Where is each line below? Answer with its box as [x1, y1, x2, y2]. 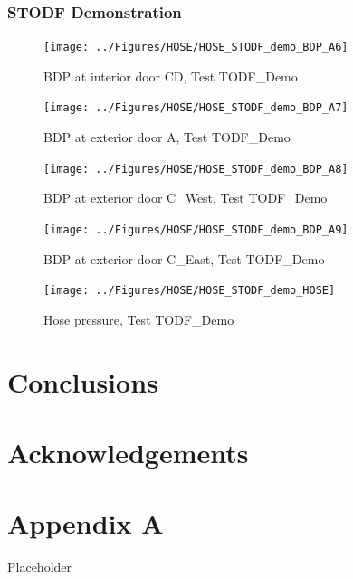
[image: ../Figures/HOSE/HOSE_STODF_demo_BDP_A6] [43, 41, 348, 54]
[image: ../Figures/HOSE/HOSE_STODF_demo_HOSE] [43, 284, 336, 298]
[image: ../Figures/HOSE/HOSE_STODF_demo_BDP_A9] [43, 223, 348, 236]
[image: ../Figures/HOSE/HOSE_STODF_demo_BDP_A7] [43, 101, 348, 115]
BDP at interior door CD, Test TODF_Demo [43, 66, 298, 85]
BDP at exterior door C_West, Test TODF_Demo [43, 188, 328, 207]
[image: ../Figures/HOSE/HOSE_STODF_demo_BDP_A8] [43, 162, 348, 176]
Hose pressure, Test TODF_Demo [43, 309, 234, 328]
